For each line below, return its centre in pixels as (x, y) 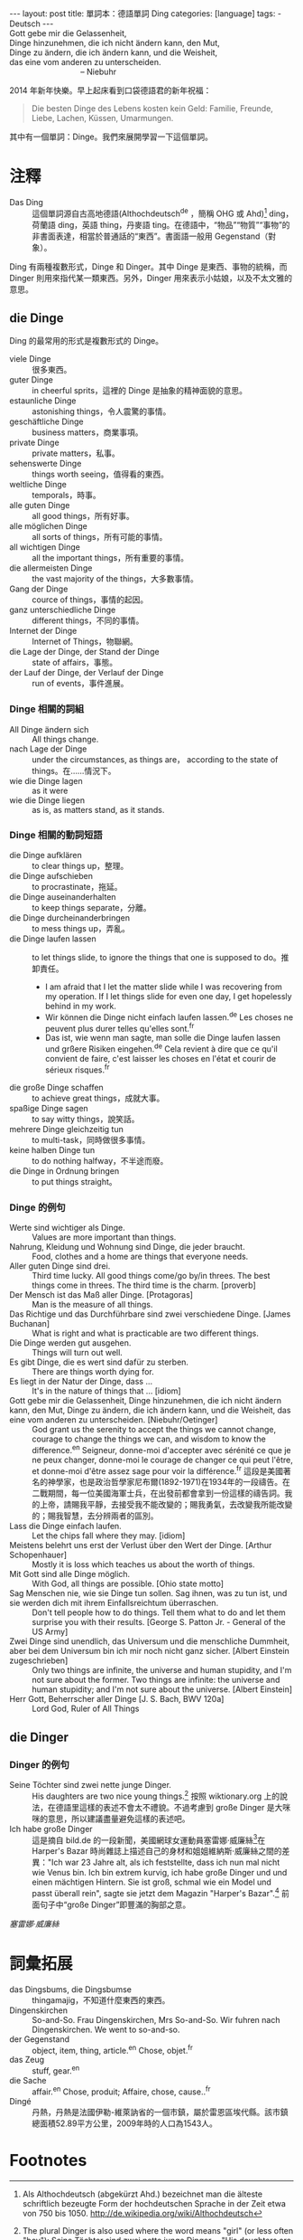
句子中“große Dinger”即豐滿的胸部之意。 (115, 1904)
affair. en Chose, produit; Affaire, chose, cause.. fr (121, 2091)
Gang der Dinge (39, 589)
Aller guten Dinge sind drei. (60, 1266)
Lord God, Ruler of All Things (86, 1709)
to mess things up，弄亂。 (81, 928)
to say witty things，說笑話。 (86, 1119)
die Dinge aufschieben (51, 876)
